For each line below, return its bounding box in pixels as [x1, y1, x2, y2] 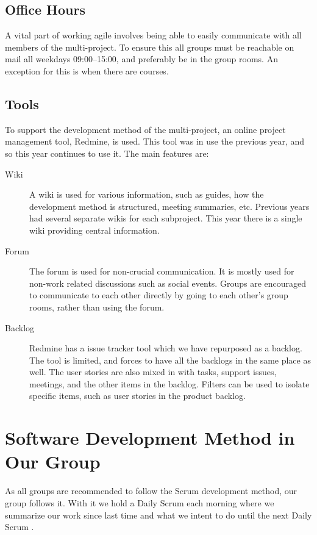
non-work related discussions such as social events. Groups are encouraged [29, 276, 307, 289]
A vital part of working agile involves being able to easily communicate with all [5, 29, 302, 41]
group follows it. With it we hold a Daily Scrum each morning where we [5, 496, 274, 509]
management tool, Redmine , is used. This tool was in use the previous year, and [5, 135, 305, 148]
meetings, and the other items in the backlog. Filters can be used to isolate [29, 377, 310, 390]
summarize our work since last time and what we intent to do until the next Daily [5, 508, 312, 521]
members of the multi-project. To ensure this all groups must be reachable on [5, 40, 294, 53]
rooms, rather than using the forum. [29, 300, 165, 313]
